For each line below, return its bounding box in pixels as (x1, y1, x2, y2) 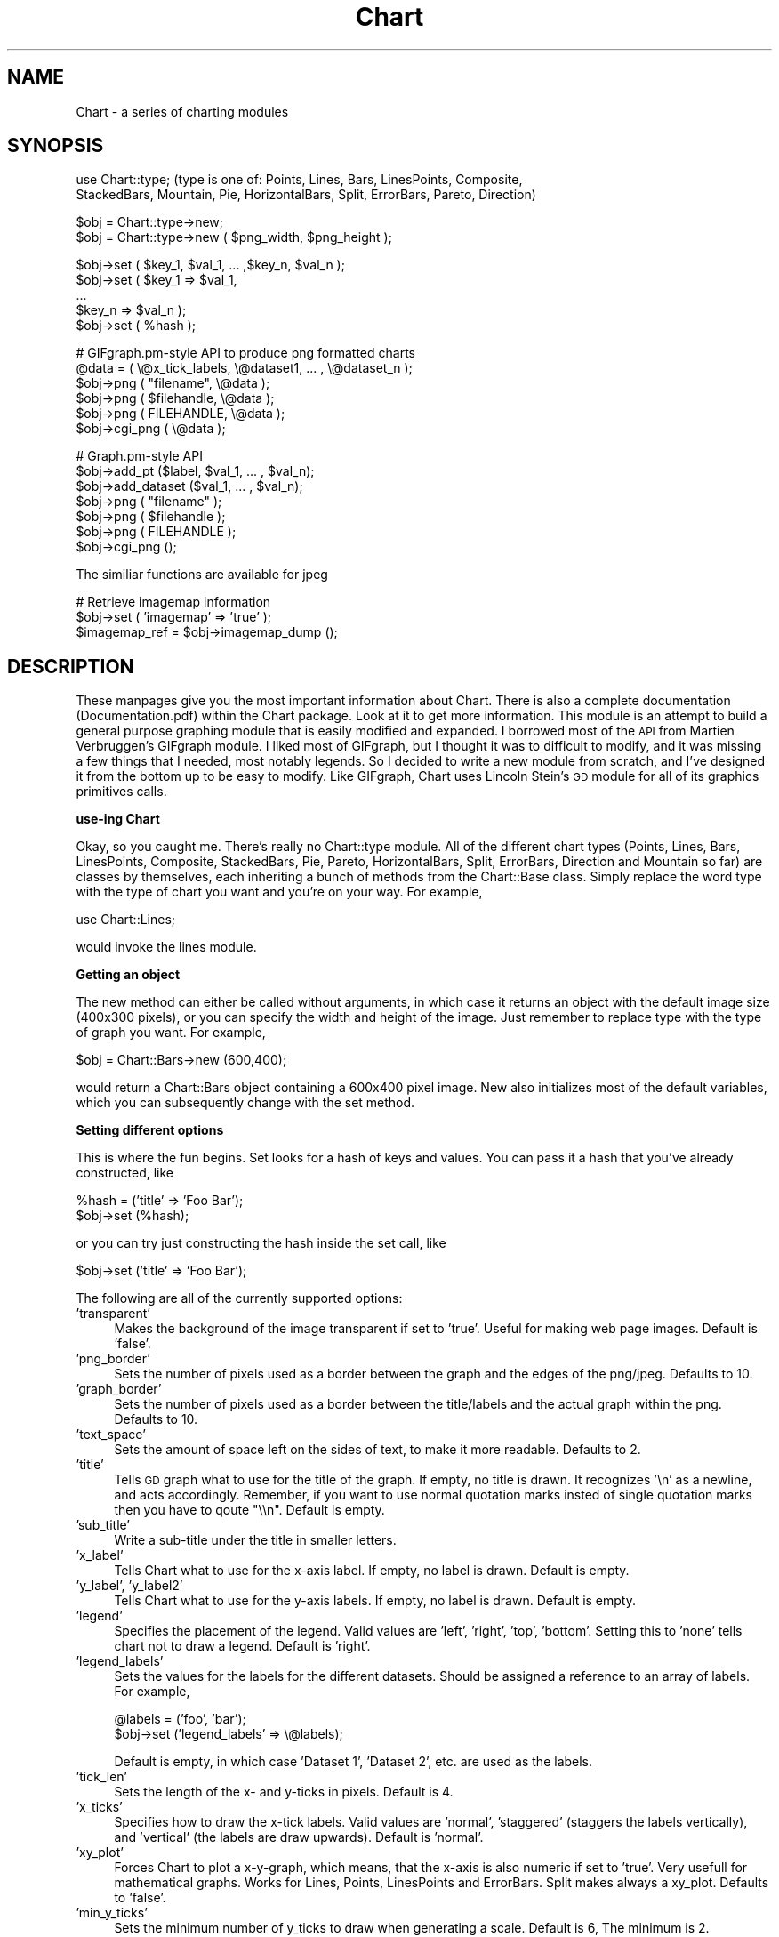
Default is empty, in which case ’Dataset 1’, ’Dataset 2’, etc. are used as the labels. (114, 1754, 593, 1770)
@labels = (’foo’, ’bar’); (114, 1711, 246, 1727)
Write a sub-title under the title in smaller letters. (114, 1532, 397, 1548)
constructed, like (76, 1165, 174, 1181)
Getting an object (76, 967, 181, 983)
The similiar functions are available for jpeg (76, 567, 328, 583)
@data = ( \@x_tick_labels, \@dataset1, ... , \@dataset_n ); (76, 360, 413, 376)
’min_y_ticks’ (76, 1905, 148, 1921)
